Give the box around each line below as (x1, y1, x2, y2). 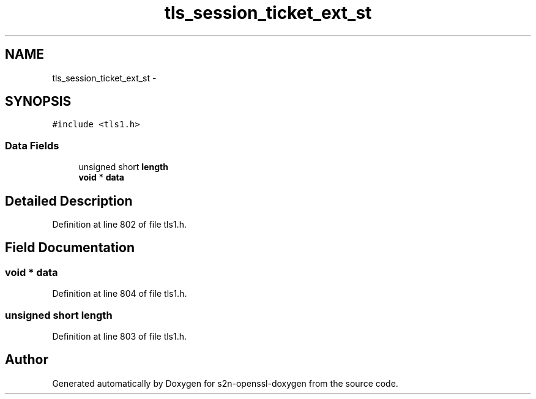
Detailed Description (5, 193, 133, 209)
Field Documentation (5, 240, 135, 256)
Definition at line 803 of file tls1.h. (52, 331, 187, 341)
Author (5, 352, 48, 368)
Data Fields (5, 139, 59, 152)
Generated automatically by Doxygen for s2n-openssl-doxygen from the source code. (52, 378, 398, 389)
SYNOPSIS (5, 94, 72, 110)
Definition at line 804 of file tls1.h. (52, 288, 187, 299)
